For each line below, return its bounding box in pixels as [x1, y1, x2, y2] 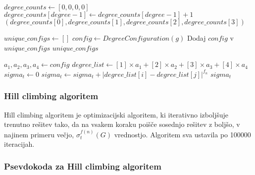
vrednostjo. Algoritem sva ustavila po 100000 [114, 129, 251, 139]
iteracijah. [4, 139, 35, 149]
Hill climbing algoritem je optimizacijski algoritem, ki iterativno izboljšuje [4, 109, 228, 119]
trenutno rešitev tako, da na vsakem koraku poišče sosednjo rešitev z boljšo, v [4, 119, 240, 129]
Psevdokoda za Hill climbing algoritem [4, 160, 161, 172]
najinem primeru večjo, [4, 129, 74, 139]
